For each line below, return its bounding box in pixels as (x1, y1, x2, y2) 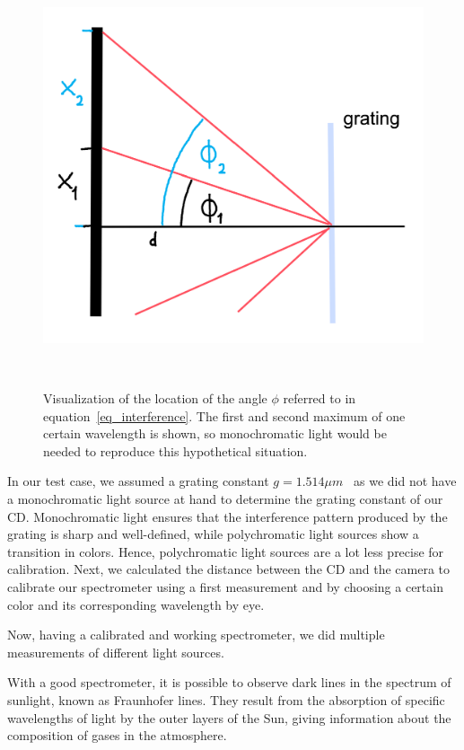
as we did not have (354, 472, 457, 490)
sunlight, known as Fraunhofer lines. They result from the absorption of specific (7, 690, 445, 709)
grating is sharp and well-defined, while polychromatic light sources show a (7, 525, 419, 543)
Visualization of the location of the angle (43, 389, 267, 408)
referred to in (283, 389, 356, 408)
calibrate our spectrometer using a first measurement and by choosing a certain (7, 578, 443, 596)
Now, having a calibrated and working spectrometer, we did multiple (7, 625, 385, 644)
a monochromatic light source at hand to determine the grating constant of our (7, 490, 443, 508)
